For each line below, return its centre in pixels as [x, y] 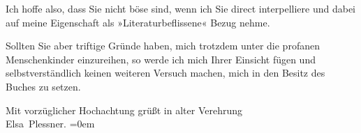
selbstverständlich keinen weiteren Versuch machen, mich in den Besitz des [165, 73]
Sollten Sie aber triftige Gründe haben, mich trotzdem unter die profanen [163, 46]
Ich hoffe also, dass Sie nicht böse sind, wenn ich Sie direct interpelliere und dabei [180, 8]
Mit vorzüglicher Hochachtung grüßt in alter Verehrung [124, 110]
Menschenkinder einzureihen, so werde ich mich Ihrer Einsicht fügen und [161, 59]
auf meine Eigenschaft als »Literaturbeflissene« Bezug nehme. [138, 22]
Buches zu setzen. [43, 86]
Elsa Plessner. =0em [50, 124]
